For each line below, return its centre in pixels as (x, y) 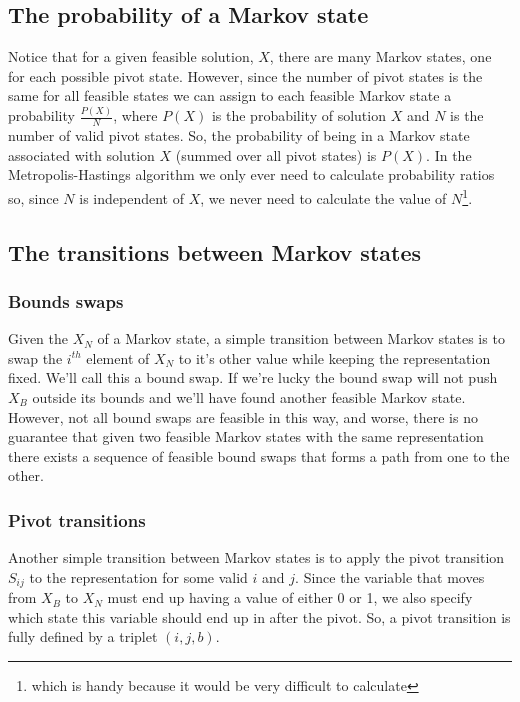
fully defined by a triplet (83, 636)
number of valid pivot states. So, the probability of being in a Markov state (239, 135)
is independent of (131, 197)
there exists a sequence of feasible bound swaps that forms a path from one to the (259, 455)
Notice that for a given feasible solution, (131, 56)
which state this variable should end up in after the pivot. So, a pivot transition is (259, 616)
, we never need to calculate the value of (323, 197)
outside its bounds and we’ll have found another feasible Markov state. (249, 396)
